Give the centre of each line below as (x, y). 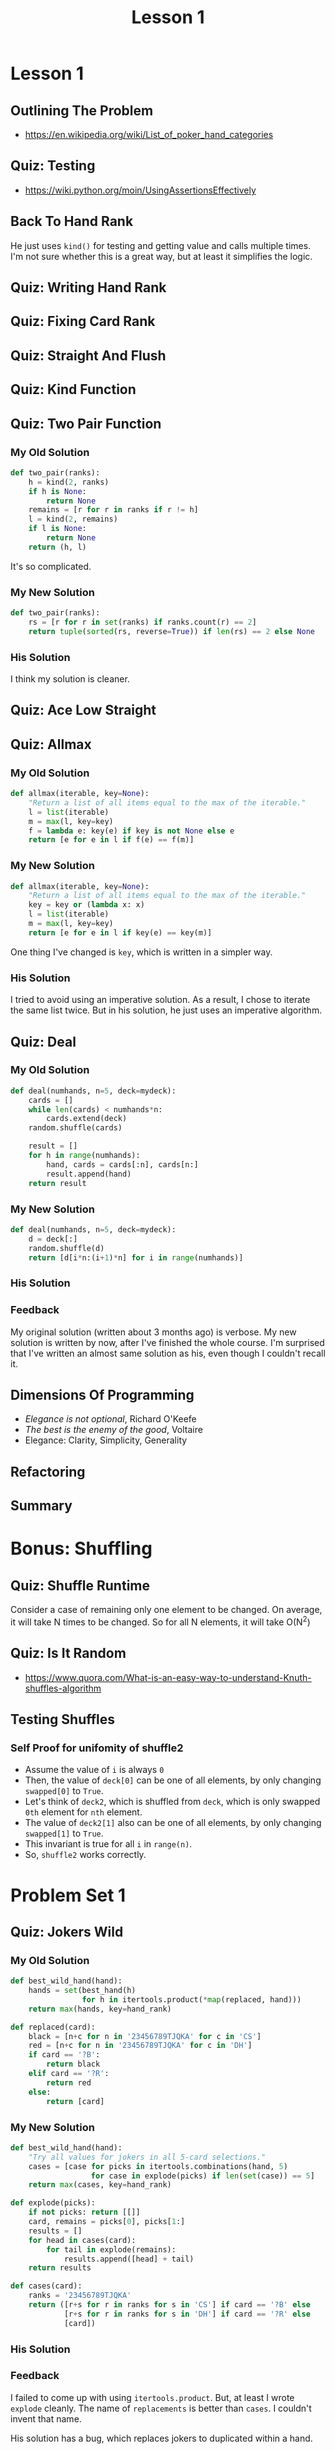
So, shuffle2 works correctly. (85, 1855)
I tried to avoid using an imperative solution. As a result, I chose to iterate (160, 1000)
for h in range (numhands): (84, 1156)
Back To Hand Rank (72, 221)
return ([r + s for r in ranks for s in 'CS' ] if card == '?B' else (169, 2305)
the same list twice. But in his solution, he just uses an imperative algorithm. (166, 1010)
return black (73, 2064)
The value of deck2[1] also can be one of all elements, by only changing (173, 1823)
